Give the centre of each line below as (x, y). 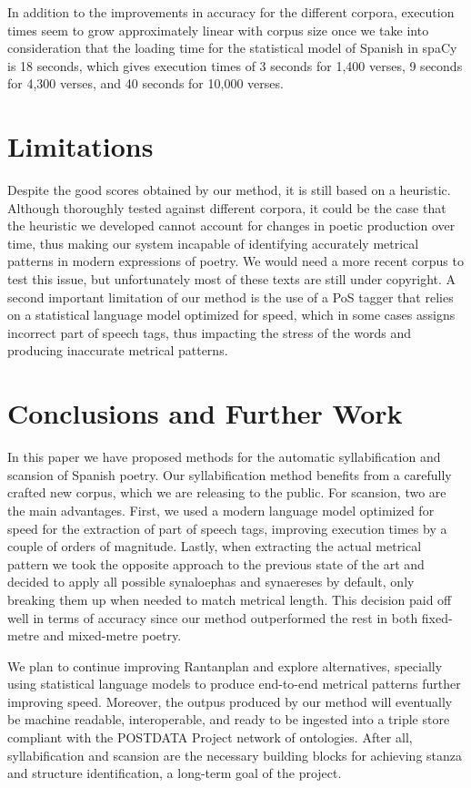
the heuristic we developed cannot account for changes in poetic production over (231, 225)
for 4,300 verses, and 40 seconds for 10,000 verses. (145, 83)
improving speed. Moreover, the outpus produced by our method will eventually (230, 701)
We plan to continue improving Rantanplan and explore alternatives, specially (225, 665)
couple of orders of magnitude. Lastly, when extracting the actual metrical (215, 546)
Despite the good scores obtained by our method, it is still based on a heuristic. (229, 190)
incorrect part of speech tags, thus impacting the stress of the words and (210, 332)
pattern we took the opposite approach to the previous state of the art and (216, 563)
